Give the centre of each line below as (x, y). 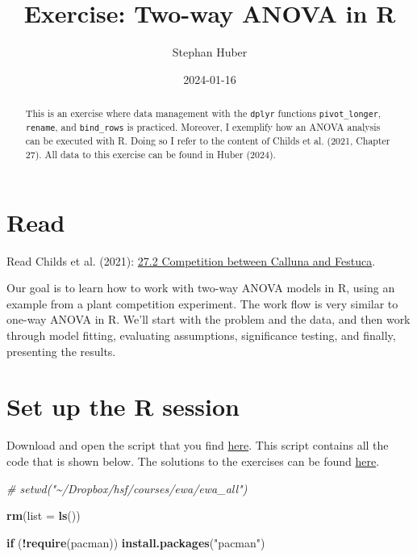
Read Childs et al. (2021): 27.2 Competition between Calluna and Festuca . (191, 260)
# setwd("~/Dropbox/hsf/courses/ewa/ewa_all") (127, 488)
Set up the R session (123, 406)
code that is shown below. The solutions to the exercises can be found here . (193, 461)
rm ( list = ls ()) (44, 515)
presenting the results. (61, 351)
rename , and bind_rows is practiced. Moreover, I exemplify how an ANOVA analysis (203, 127)
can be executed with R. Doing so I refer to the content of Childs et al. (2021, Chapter (208, 141)
